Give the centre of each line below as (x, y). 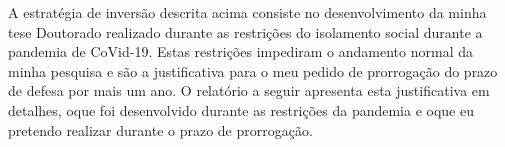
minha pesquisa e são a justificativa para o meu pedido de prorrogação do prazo (253, 70)
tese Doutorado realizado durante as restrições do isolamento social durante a (245, 31)
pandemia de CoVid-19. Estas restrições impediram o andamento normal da (240, 51)
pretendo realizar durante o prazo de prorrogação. (160, 129)
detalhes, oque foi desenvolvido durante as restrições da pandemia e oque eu (241, 109)
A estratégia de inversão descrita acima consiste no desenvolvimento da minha (247, 12)
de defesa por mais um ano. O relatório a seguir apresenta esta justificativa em (249, 90)
